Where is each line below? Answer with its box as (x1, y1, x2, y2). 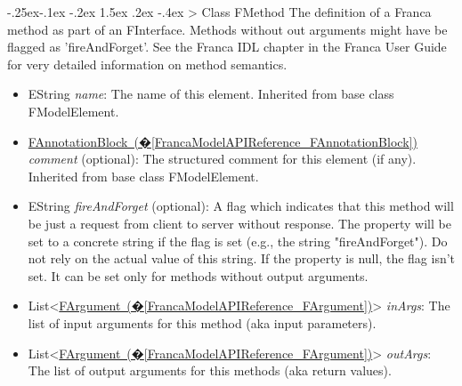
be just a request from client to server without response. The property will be (28, 213, 451, 232)
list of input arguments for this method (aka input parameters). (28, 313, 377, 332)
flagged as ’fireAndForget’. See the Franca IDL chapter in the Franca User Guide (7, 37, 447, 56)
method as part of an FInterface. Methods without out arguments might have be (7, 20, 448, 38)
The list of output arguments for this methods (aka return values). (28, 361, 392, 380)
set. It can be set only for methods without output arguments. (28, 266, 369, 285)
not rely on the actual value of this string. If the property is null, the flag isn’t (28, 249, 456, 268)
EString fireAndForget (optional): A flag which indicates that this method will (28, 197, 454, 215)
